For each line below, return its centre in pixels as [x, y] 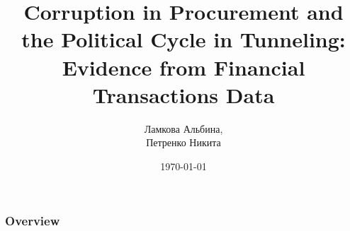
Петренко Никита [184, 142]
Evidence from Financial [184, 67]
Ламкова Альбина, [184, 128]
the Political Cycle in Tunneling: [184, 39]
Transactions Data [184, 94]
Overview [33, 221]
